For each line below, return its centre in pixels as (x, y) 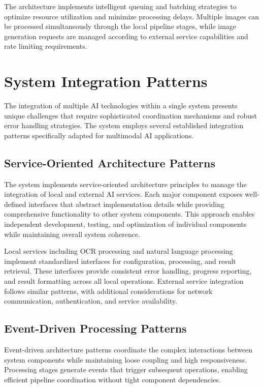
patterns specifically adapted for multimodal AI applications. (99, 135)
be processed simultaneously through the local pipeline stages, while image (120, 26)
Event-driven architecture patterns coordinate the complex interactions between (128, 349)
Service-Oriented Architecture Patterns (110, 162)
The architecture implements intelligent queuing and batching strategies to (120, 6)
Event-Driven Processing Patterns (95, 328)
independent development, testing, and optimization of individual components (125, 224)
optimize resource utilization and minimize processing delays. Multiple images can (132, 16)
